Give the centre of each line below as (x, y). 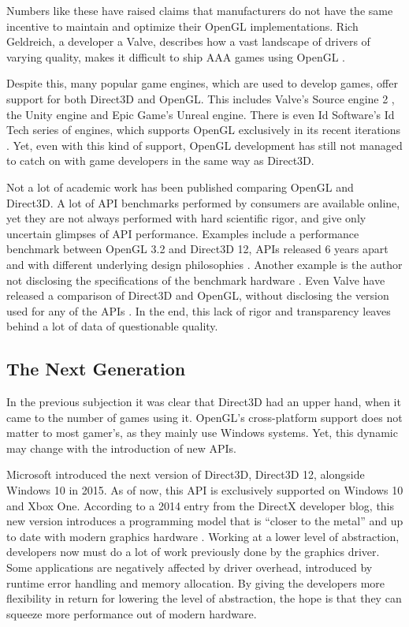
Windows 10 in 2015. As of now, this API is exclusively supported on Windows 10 (205, 490)
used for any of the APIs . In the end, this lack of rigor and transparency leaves (199, 310)
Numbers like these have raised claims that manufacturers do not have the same (200, 10)
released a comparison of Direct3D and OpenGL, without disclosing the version (198, 295)
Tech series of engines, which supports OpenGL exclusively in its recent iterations (203, 130)
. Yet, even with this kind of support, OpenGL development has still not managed (204, 145)
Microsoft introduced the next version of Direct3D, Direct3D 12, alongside (186, 474)
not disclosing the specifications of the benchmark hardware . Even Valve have (196, 280)
